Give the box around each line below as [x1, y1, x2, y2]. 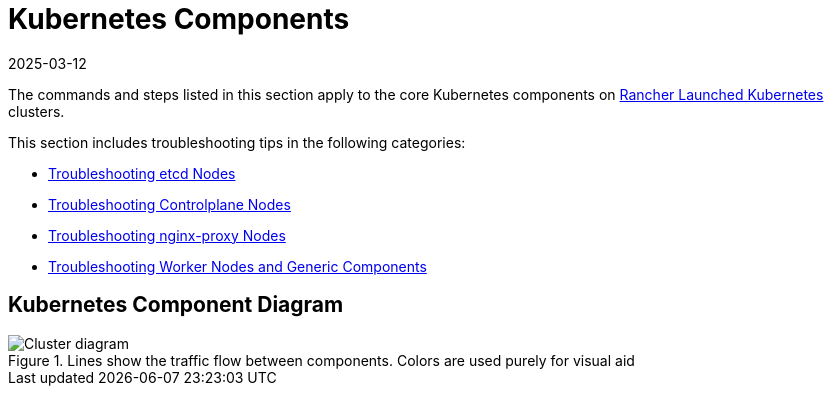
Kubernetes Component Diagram [8, 292, 344, 318]
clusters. [8, 102, 65, 120]
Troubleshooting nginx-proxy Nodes [48, 226, 286, 244]
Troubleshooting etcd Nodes [48, 164, 236, 182]
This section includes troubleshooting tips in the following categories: [8, 133, 466, 151]
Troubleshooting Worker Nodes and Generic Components [48, 257, 427, 275]
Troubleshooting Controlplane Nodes [48, 195, 291, 213]
